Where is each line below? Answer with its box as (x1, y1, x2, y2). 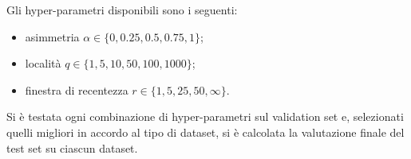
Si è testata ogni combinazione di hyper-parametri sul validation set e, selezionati (6, 108, 404, 125)
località (25, 55, 61, 72)
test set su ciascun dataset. (6, 139, 138, 156)
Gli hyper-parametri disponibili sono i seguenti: (6, 2, 238, 17)
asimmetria (25, 28, 80, 45)
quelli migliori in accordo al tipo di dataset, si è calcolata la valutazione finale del (6, 123, 405, 140)
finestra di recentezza (25, 81, 128, 98)
